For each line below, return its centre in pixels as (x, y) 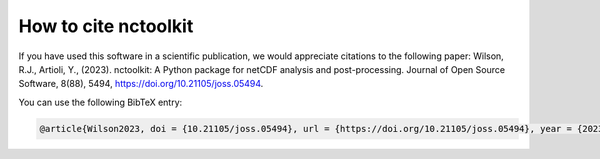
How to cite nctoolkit (106, 26)
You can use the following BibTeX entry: (100, 102)
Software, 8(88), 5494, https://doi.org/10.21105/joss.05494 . (141, 84)
